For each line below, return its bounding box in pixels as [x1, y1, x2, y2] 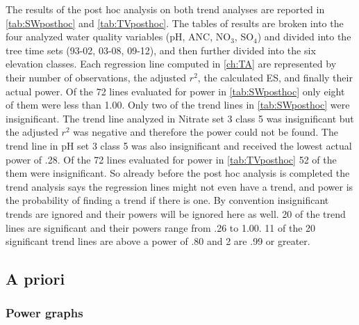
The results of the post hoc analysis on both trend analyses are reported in [6, 2, 325, 16]
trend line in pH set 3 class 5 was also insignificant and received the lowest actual [6, 138, 352, 152]
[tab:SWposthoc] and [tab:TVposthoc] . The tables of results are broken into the [6, 15, 344, 30]
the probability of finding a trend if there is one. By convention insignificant [6, 193, 329, 207]
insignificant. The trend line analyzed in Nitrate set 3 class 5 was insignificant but [6, 111, 354, 125]
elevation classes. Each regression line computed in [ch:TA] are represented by [6, 56, 337, 71]
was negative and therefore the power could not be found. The [73, 125, 338, 139]
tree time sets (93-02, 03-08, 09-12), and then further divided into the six [6, 42, 316, 57]
